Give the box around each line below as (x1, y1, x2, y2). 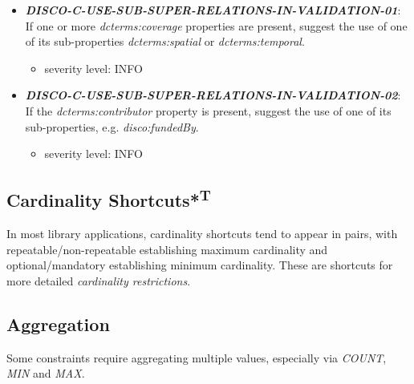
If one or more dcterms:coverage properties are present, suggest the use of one (25, 17, 408, 34)
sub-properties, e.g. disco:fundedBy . (25, 118, 199, 135)
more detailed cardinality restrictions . (6, 272, 191, 289)
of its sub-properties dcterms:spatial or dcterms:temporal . (25, 33, 305, 50)
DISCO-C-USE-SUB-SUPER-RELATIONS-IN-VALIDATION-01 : (25, 2, 401, 18)
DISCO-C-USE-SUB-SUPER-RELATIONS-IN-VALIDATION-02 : (25, 87, 401, 103)
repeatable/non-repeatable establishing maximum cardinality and (6, 241, 328, 257)
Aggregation (6, 311, 110, 336)
